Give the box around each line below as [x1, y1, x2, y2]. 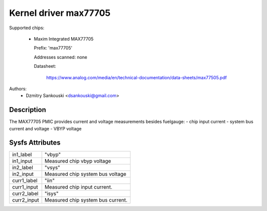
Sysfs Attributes [9, 139, 61, 147]
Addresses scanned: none [34, 54, 88, 60]
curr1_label [12, 177, 38, 184]
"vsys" [44, 164, 60, 171]
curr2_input [12, 197, 40, 204]
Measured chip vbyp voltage [44, 158, 111, 164]
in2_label [12, 164, 33, 171]
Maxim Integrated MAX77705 [34, 36, 94, 42]
